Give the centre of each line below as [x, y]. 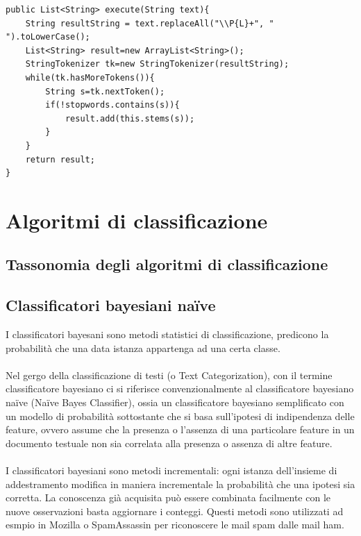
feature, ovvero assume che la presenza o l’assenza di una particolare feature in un [180, 429]
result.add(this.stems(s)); [130, 118]
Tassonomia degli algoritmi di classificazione [167, 264]
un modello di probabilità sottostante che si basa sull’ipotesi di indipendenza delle [180, 416]
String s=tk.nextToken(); [105, 91]
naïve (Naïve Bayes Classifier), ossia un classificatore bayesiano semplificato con [175, 402]
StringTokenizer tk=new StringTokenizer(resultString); [157, 64]
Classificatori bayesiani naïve [111, 305]
